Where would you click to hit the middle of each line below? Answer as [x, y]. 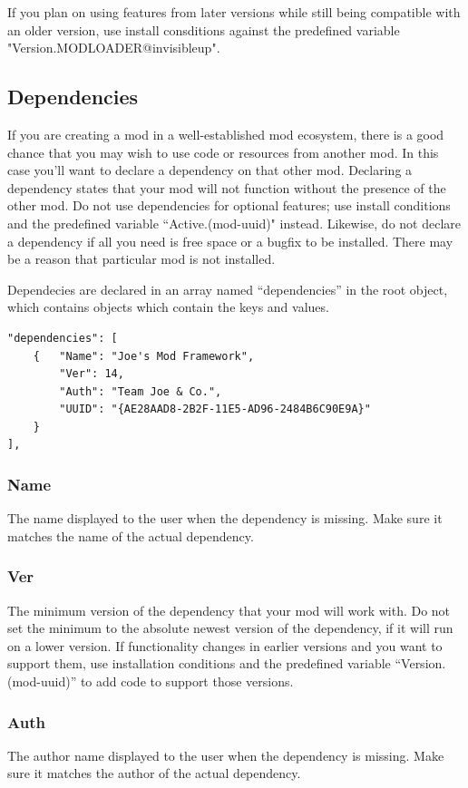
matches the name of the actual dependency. [131, 535]
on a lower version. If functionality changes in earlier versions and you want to [225, 645]
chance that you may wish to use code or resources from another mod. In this [223, 152]
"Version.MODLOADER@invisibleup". [114, 48]
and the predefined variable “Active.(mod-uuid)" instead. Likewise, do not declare [234, 223]
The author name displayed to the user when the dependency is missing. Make [226, 755]
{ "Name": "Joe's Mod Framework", [144, 356]
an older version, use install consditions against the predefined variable [204, 29]
